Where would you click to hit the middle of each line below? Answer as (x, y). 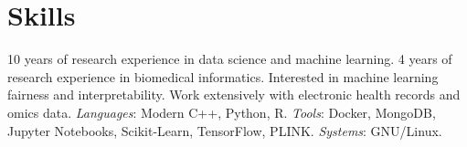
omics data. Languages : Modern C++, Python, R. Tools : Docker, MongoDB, (222, 112)
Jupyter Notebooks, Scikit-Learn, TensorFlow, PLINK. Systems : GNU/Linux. (225, 130)
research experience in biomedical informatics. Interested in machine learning (223, 76)
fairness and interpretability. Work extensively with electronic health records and (234, 94)
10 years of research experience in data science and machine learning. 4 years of (230, 59)
